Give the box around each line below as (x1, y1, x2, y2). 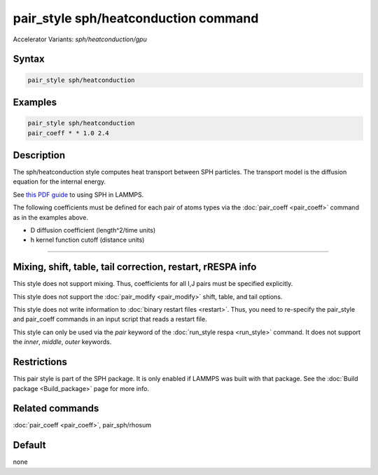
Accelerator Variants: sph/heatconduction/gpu (13, 35, 147, 43)
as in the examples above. (13, 213, 89, 221)
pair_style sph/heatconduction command (13, 11, 259, 26)
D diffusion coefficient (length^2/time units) (30, 226, 156, 234)
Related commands (13, 403, 99, 415)
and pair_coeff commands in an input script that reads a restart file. (13, 315, 207, 324)
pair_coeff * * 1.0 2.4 (27, 129, 110, 137)
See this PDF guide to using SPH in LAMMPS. (13, 190, 144, 199)
